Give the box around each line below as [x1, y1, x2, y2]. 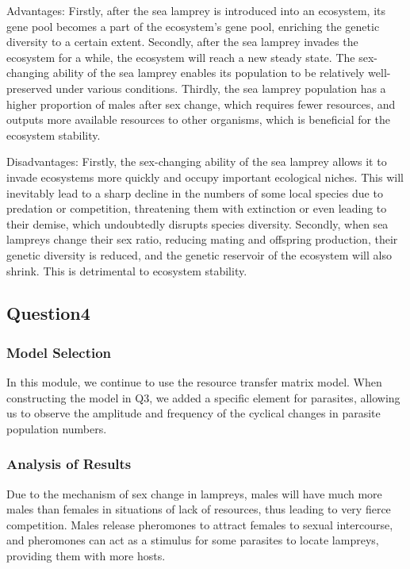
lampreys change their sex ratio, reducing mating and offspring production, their [6, 231, 398, 248]
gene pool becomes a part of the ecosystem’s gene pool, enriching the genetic [6, 17, 380, 34]
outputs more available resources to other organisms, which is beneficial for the [6, 111, 391, 128]
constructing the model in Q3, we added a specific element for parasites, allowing [6, 389, 400, 406]
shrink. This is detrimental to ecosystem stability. [6, 262, 247, 279]
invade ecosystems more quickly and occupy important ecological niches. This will [6, 168, 404, 185]
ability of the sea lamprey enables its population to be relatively [52, 64, 365, 81]
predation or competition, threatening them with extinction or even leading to [6, 200, 387, 217]
